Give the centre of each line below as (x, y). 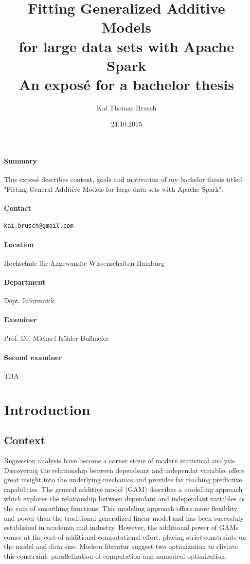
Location (19, 244)
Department (25, 282)
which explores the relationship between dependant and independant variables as (125, 499)
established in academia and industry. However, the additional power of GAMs (121, 527)
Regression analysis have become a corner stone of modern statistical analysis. (120, 461)
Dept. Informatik (29, 300)
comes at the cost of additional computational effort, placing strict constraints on (125, 537)
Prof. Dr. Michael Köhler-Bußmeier (56, 338)
